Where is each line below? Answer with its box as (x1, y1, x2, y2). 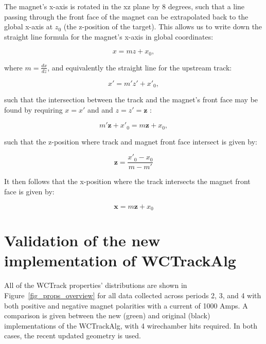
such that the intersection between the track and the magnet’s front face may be (4, 94, 258, 105)
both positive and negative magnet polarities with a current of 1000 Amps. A (4, 300, 248, 311)
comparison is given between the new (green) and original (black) (4, 310, 210, 321)
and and (87, 104, 113, 115)
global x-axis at (4, 21, 53, 32)
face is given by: (4, 186, 55, 196)
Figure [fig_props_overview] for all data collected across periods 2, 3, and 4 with (4, 289, 261, 300)
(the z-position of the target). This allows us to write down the (63, 21, 262, 32)
